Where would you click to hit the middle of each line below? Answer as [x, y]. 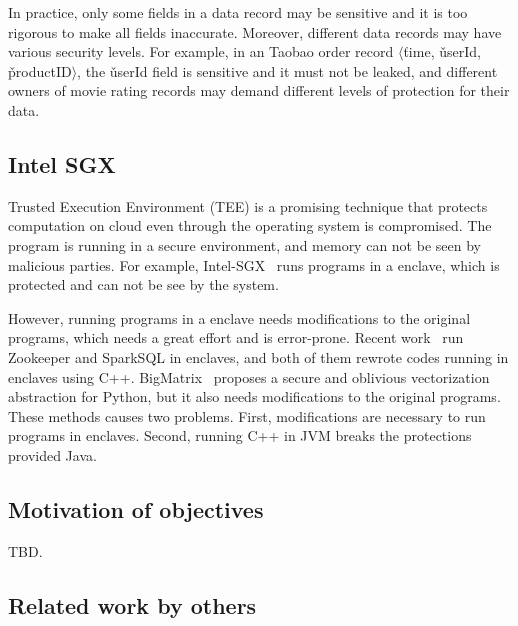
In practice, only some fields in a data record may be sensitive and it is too [238, 12]
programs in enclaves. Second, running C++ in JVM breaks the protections [240, 435]
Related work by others [132, 604]
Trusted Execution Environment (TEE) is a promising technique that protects [248, 205]
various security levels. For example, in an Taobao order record [201, 51]
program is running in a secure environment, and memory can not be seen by [244, 244]
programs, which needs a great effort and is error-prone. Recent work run [236, 337]
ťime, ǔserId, [442, 51]
